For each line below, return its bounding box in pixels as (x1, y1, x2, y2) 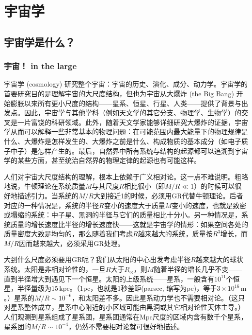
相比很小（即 (124, 181, 165, 191)
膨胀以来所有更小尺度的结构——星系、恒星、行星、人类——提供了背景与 (10, 98, 241, 108)
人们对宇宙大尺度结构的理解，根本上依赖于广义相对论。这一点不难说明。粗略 (4, 171, 248, 181)
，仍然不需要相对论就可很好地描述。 (68, 321, 184, 331)
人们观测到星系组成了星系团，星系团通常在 (4, 312, 140, 322)
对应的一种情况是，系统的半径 (4, 200, 99, 210)
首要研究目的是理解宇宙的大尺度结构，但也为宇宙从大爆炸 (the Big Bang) (4, 88, 234, 98)
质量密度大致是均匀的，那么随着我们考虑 (4, 229, 133, 239)
